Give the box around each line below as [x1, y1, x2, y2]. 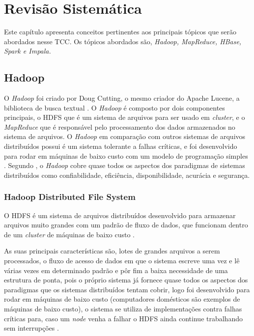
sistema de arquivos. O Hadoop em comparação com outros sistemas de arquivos [4, 131, 246, 141]
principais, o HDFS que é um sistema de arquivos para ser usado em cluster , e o [4, 112, 245, 122]
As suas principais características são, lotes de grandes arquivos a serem [4, 246, 220, 256]
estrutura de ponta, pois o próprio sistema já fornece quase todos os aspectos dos [4, 275, 248, 285]
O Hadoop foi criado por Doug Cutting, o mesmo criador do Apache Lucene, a [4, 93, 240, 103]
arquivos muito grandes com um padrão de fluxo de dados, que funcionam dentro [4, 220, 248, 230]
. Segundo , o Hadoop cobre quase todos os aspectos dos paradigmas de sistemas [4, 160, 245, 170]
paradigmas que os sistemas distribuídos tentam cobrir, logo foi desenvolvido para [4, 284, 250, 294]
